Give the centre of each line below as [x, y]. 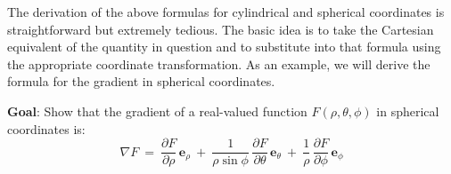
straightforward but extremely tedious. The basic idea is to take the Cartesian [221, 29]
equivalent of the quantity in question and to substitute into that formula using [224, 47]
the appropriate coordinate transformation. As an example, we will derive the [219, 63]
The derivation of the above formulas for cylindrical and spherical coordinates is [226, 12]
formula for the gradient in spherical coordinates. [141, 81]
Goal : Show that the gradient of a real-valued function [157, 111]
